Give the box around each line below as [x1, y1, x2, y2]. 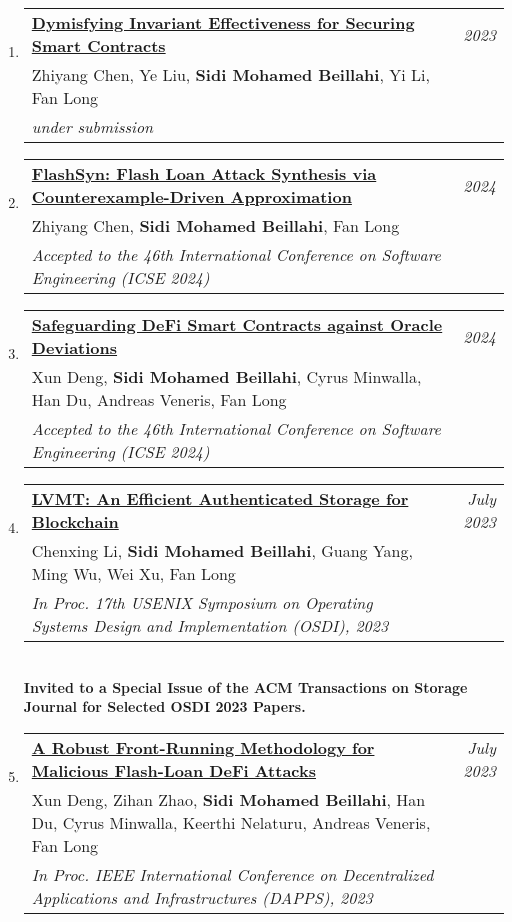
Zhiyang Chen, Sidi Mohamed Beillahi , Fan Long [31, 214, 400, 237]
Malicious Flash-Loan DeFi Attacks [31, 758, 316, 782]
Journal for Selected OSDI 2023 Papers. [23, 696, 306, 717]
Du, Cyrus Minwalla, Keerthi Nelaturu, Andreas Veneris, [31, 810, 431, 834]
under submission [31, 115, 154, 138]
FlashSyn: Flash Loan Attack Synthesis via [31, 162, 377, 185]
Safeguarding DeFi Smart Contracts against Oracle [31, 313, 443, 336]
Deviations [31, 336, 118, 359]
